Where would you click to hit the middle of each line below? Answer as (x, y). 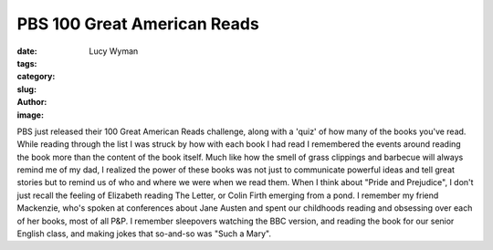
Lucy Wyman (114, 51)
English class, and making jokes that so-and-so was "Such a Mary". (144, 234)
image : (31, 115)
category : (36, 77)
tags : (27, 63)
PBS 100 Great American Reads (138, 24)
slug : (26, 89)
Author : (32, 102)
